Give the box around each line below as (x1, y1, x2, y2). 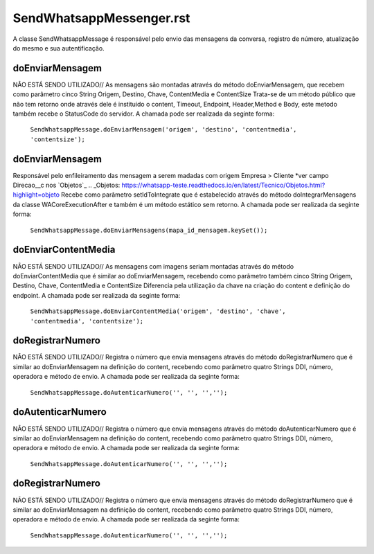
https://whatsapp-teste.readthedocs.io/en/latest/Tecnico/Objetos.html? (121, 181, 326, 190)
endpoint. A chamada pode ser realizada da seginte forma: (12, 291, 181, 299)
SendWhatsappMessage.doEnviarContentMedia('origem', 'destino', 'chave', (30, 307, 287, 315)
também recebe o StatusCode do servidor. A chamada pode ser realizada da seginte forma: (12, 109, 275, 118)
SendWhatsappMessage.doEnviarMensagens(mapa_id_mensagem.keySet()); (30, 226, 268, 234)
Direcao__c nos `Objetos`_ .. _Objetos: (12, 181, 121, 190)
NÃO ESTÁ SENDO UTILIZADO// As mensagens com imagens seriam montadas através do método (12, 262, 294, 270)
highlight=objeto (12, 190, 60, 199)
